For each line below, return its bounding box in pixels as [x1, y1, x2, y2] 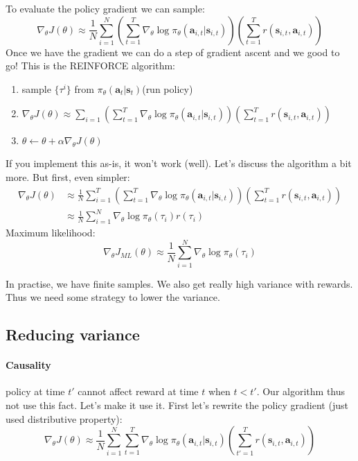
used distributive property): [6, 411, 123, 426]
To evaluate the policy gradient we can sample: [6, 1, 205, 15]
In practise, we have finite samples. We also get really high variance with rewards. [6, 276, 353, 290]
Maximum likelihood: [6, 225, 96, 239]
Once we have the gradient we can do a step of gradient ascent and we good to [6, 44, 340, 59]
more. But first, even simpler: [6, 169, 130, 184]
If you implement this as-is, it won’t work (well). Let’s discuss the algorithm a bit [6, 156, 352, 171]
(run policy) [142, 81, 193, 96]
